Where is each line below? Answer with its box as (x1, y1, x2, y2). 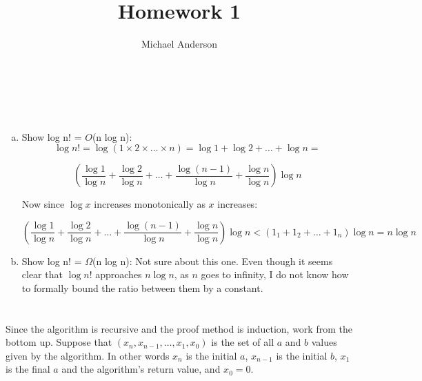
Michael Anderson (141, 37, 218, 51)
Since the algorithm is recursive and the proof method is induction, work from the (6, 321, 352, 335)
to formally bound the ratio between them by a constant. (21, 280, 263, 295)
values (311, 335, 337, 349)
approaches (95, 267, 142, 282)
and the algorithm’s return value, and (61, 362, 221, 376)
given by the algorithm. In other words (6, 348, 170, 362)
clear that (21, 267, 63, 282)
